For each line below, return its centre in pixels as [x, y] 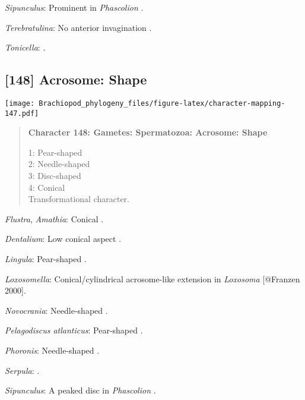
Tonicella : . [25, 47]
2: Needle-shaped [59, 164]
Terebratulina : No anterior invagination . [78, 27]
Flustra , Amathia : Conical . [54, 218]
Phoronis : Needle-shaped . [52, 350]
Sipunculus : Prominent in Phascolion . [74, 7]
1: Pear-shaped [55, 152]
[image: [20, 103]
